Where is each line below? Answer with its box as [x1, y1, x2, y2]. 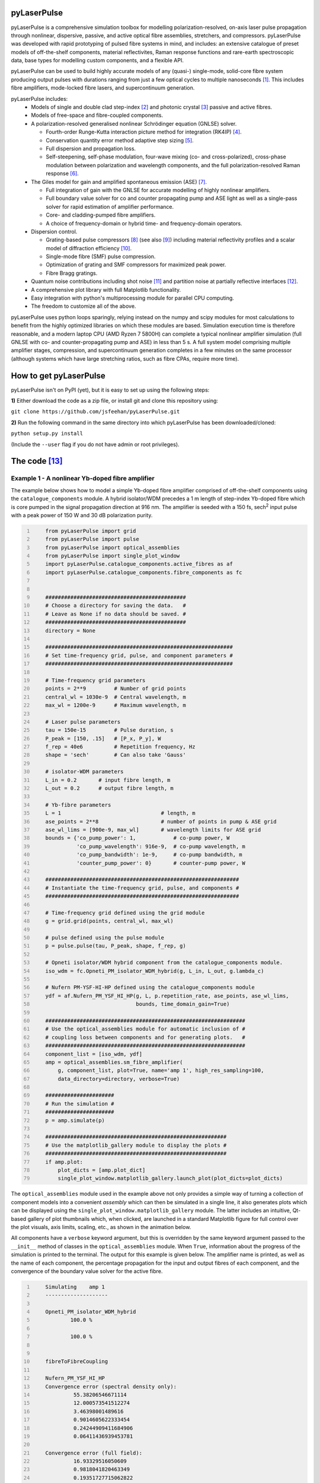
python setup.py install [11, 430, 83, 437]
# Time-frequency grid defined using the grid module [45, 909, 205, 916]
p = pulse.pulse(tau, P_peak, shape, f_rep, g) [45, 943, 186, 949]
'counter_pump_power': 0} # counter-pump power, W [76, 860, 246, 866]
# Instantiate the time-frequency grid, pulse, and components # [45, 884, 239, 891]
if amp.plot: [45, 1159, 83, 1165]
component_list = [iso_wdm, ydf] [45, 1051, 142, 1057]
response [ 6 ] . [46, 170, 79, 177]
